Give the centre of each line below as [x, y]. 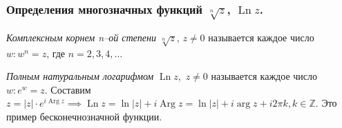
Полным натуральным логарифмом [80, 76]
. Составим [68, 89]
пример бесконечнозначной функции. [84, 116]
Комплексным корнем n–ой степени [81, 37]
